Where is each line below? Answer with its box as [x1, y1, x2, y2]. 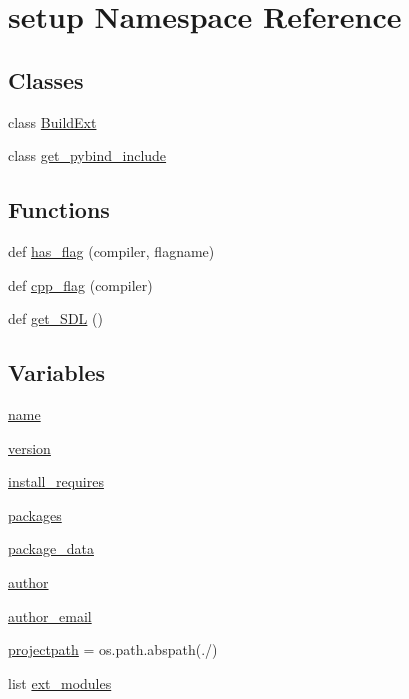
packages [8, 504, 62, 525]
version [8, 437, 51, 458]
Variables [8, 357, 106, 388]
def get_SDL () [8, 308, 103, 329]
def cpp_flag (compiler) [8, 274, 153, 295]
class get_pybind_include [8, 145, 167, 166]
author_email [8, 605, 92, 626]
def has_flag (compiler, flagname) [8, 240, 215, 261]
